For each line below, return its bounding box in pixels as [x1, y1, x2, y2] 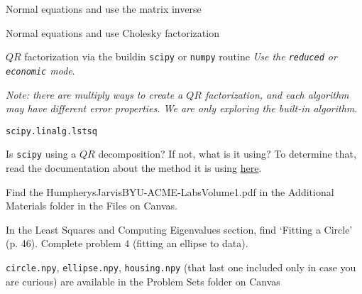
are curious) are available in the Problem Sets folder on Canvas [6, 273, 280, 288]
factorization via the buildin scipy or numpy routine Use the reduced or [24, 49, 337, 64]
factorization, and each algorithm [205, 87, 349, 102]
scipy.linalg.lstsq [6, 126, 97, 136]
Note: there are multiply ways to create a [6, 87, 183, 102]
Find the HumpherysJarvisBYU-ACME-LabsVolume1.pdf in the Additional [6, 184, 334, 199]
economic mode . [6, 62, 75, 77]
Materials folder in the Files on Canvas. [6, 198, 178, 213]
